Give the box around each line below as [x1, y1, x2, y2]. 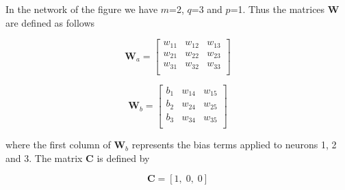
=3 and [191, 2, 222, 16]
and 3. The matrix [5, 150, 83, 165]
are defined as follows [5, 15, 95, 29]
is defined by [97, 150, 150, 165]
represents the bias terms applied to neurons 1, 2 [131, 137, 337, 152]
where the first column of [5, 137, 111, 152]
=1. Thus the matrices [230, 2, 325, 16]
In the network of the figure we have [5, 2, 158, 16]
